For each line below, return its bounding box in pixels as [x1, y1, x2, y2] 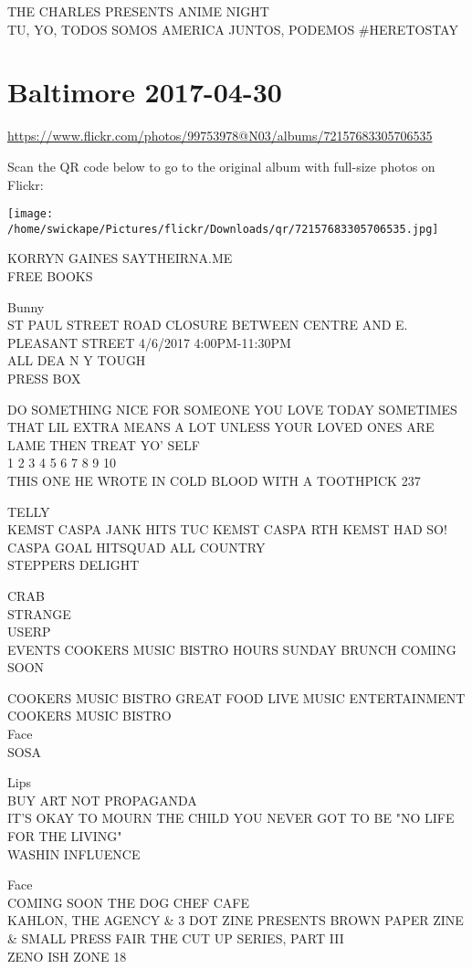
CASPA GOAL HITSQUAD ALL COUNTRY [7, 537, 266, 556]
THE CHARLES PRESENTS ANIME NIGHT [7, 2, 269, 20]
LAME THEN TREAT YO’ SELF [7, 435, 200, 454]
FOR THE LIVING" [7, 827, 122, 846]
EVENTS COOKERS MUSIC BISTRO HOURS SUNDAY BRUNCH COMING [7, 639, 456, 658]
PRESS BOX [7, 368, 81, 387]
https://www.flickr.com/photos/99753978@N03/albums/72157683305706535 [7, 126, 433, 145]
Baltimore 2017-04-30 [7, 73, 282, 111]
